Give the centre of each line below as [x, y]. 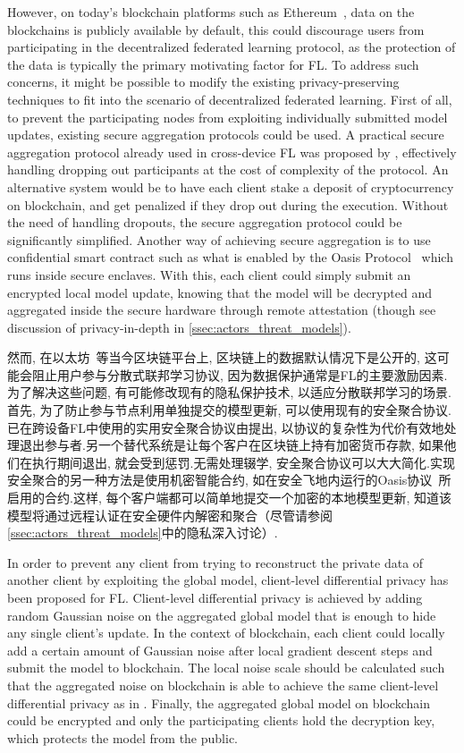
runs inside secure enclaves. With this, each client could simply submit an [209, 274]
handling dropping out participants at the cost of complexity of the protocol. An [228, 169]
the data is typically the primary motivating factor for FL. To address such [213, 64]
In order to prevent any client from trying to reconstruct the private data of [215, 562]
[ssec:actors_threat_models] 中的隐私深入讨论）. [143, 533]
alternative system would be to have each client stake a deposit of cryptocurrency [231, 186]
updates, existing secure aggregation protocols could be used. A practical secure [226, 135]
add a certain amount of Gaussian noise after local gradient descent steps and [220, 650]
